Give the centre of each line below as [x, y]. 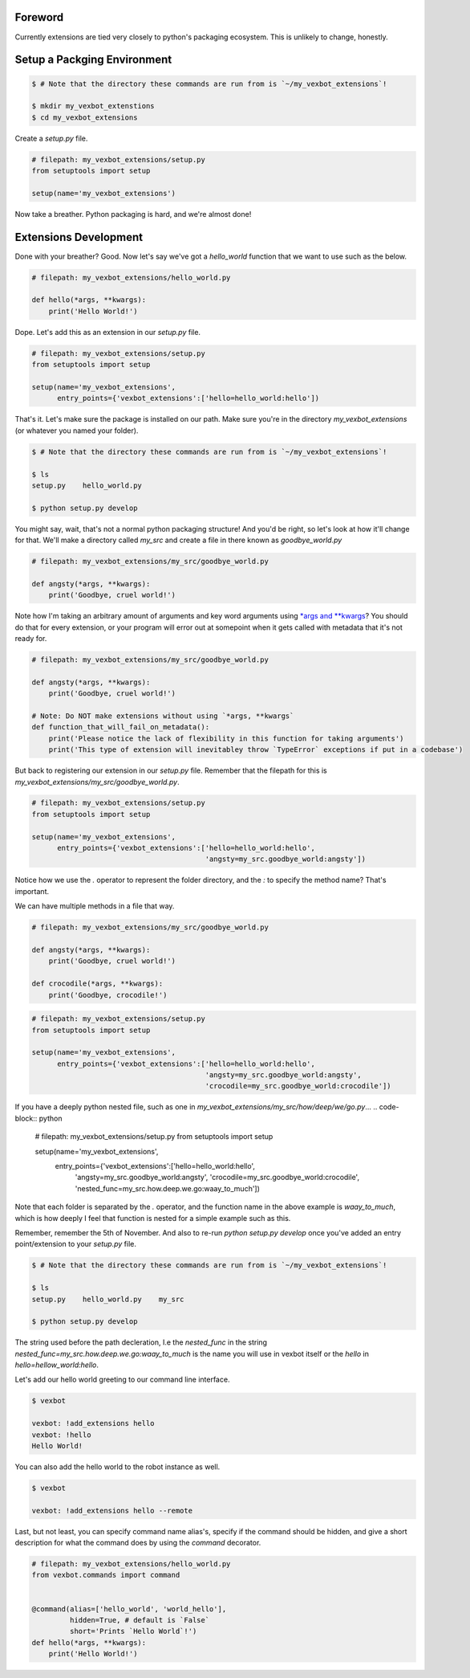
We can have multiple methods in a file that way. [95, 906]
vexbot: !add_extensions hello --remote [112, 1511]
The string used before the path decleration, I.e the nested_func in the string [141, 1342]
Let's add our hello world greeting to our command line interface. [122, 1380]
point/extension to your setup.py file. [75, 1244]
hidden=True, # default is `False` [140, 1620]
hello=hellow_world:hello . [57, 1365]
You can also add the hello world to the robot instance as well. [118, 1467]
